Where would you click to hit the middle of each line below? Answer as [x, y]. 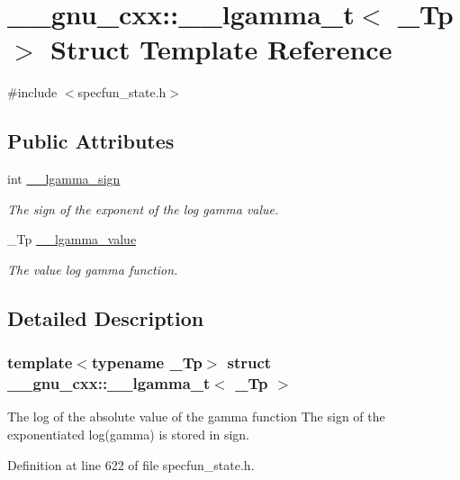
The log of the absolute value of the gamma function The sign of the [196, 417]
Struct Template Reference [221, 49]
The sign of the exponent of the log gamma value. [143, 208]
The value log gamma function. [93, 269]
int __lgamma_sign [64, 179]
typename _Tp [147, 362]
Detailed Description [106, 317]
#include [32, 92]
